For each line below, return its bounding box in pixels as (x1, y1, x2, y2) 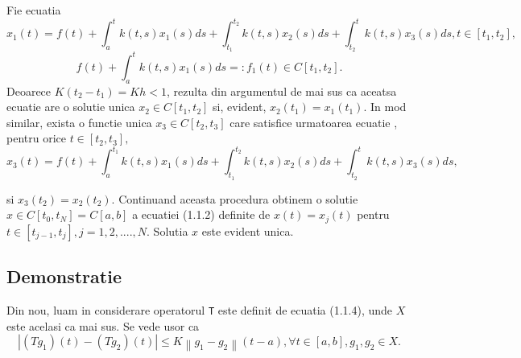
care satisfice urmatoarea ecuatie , (229, 113, 398, 130)
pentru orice (6, 130, 66, 146)
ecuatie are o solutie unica (6, 98, 135, 115)
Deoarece (6, 82, 52, 99)
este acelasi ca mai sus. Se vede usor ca (6, 317, 200, 334)
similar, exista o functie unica (6, 113, 152, 130)
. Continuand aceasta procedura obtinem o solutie (111, 190, 358, 207)
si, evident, (213, 98, 267, 115)
